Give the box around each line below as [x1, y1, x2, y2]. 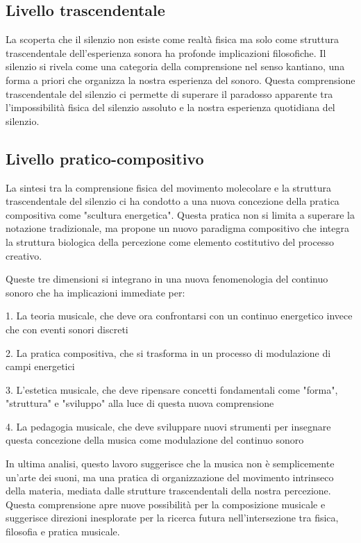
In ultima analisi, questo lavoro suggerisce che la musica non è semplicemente [6, 456, 335, 471]
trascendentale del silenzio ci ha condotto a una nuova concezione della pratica [6, 194, 339, 208]
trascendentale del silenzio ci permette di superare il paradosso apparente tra [6, 86, 333, 101]
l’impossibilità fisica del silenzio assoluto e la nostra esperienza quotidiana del [6, 100, 335, 115]
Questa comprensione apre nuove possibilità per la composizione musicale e [6, 496, 326, 511]
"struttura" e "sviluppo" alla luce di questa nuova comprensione [6, 396, 274, 410]
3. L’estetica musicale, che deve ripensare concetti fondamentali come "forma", [6, 382, 338, 396]
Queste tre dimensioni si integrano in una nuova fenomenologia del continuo [6, 271, 328, 286]
